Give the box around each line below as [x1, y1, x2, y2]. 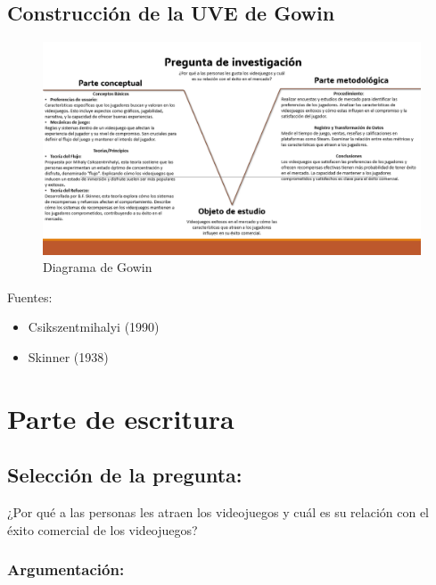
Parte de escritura [7, 400, 234, 436]
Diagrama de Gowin [43, 258, 152, 276]
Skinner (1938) [28, 348, 109, 367]
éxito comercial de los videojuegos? [7, 520, 198, 539]
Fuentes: [7, 287, 53, 306]
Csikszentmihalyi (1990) [28, 317, 160, 336]
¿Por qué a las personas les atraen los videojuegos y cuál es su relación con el [7, 503, 430, 522]
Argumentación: [7, 558, 125, 581]
